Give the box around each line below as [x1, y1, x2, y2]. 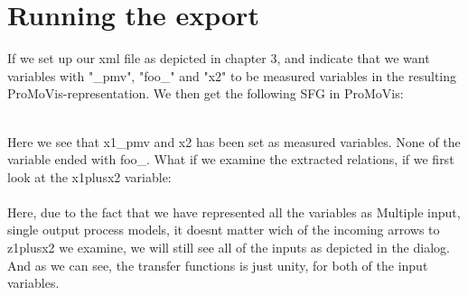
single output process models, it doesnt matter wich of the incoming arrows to [7, 220, 440, 239]
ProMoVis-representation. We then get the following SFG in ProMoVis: [7, 84, 404, 103]
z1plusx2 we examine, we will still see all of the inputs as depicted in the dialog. [7, 238, 450, 257]
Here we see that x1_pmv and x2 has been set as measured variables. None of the [7, 132, 461, 151]
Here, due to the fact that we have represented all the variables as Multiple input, [7, 202, 461, 221]
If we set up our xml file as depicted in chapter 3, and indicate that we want [7, 49, 430, 68]
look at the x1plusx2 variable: [7, 167, 172, 186]
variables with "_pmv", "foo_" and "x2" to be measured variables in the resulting [7, 66, 456, 85]
